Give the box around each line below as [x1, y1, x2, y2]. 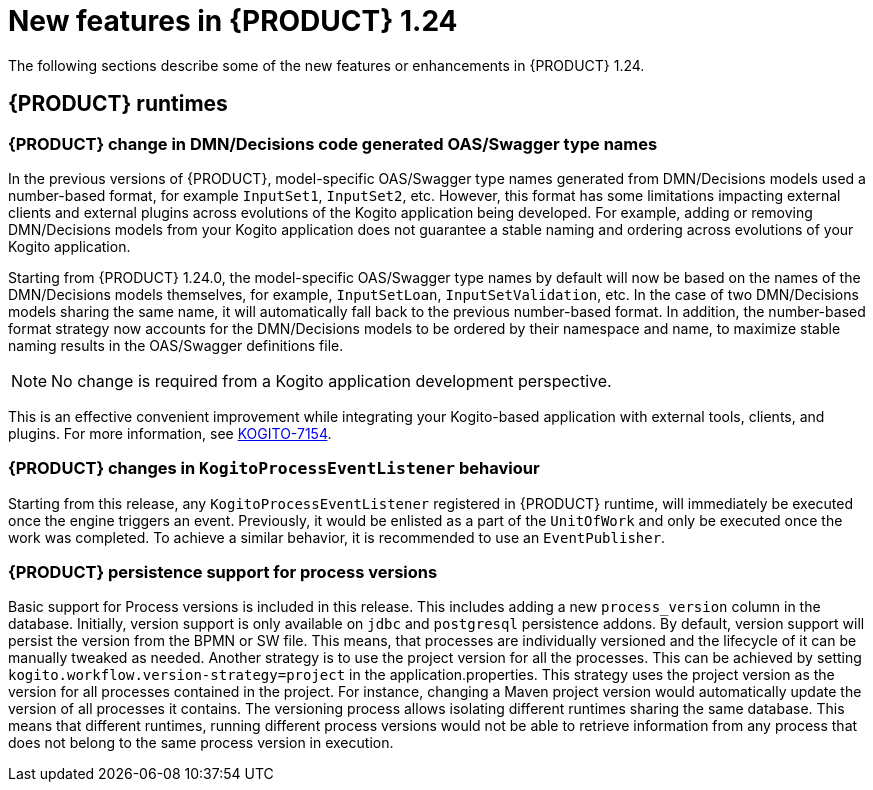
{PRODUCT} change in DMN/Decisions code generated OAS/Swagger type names [8, 133, 658, 154]
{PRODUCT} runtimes [8, 91, 228, 117]
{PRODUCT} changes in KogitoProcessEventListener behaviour [8, 458, 540, 479]
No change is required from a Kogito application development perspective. [51, 370, 612, 391]
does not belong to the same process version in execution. [8, 734, 394, 752]
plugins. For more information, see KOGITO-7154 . [8, 424, 332, 442]
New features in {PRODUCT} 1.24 [8, 4, 458, 38]
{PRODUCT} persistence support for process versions [8, 562, 438, 583]
